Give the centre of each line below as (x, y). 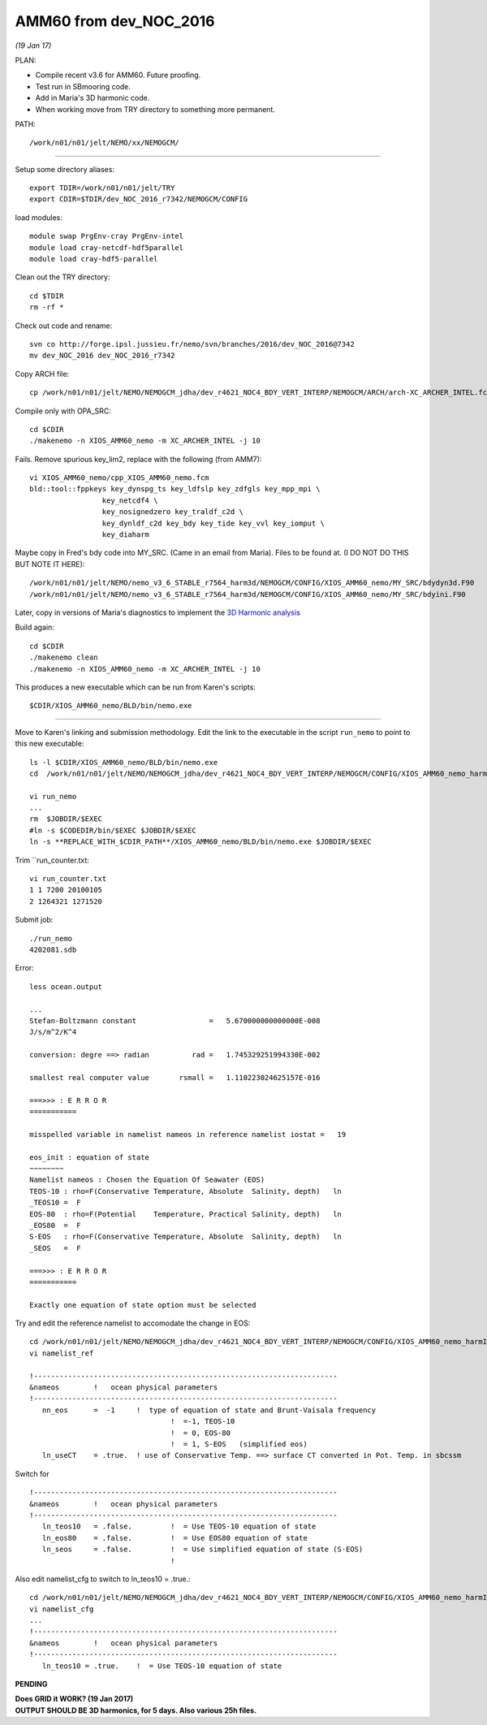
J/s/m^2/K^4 (53, 1032)
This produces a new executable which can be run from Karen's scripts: (135, 687)
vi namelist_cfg (62, 1609)
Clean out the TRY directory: (62, 277)
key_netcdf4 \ (130, 500)
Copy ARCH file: (42, 374)
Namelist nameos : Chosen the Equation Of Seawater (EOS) (147, 1180)
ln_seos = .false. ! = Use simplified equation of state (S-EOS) (203, 1550)
